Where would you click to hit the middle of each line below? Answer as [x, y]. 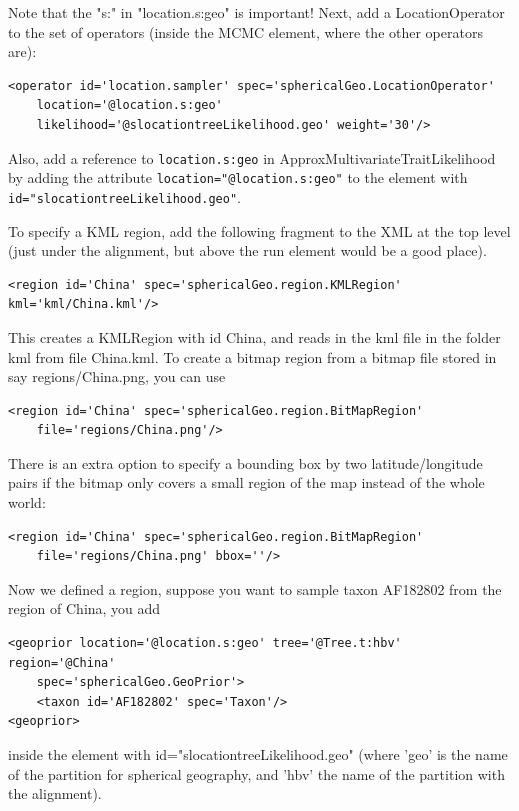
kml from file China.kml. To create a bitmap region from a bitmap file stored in [252, 356]
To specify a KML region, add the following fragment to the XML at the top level [259, 230]
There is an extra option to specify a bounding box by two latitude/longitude [245, 462]
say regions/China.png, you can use [117, 376]
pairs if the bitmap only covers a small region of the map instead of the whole [246, 482]
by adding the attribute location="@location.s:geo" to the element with [238, 177]
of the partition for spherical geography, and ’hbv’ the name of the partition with [256, 773]
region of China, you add [84, 608]
